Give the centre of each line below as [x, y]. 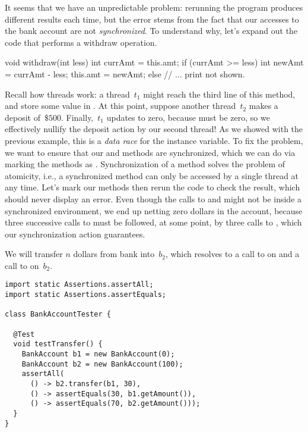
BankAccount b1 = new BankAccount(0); [98, 354]
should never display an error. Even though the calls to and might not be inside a [153, 198]
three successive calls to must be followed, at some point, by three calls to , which [153, 222]
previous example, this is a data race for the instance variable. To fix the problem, [154, 140]
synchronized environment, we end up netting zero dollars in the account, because [154, 210]
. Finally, [77, 117]
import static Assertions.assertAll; [79, 285]
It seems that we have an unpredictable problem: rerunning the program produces [154, 7]
